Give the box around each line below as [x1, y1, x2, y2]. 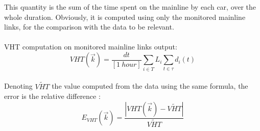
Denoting [4, 81, 33, 91]
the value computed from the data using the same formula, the [52, 81, 248, 91]
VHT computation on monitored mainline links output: [4, 41, 177, 52]
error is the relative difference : [4, 91, 101, 101]
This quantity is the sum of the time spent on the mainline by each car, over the [4, 2, 256, 12]
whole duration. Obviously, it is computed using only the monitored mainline [4, 11, 246, 22]
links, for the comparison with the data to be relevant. [4, 21, 174, 32]
